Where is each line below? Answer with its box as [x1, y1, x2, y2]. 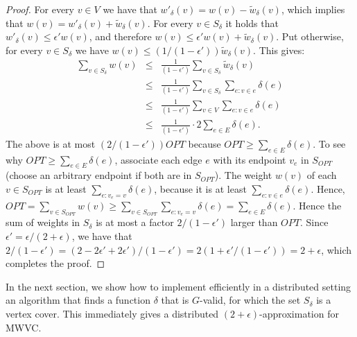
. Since [299, 215, 329, 230]
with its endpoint [213, 152, 286, 166]
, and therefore [89, 29, 152, 44]
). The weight [214, 168, 272, 182]
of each [306, 168, 337, 182]
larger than [230, 215, 278, 230]
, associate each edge [114, 152, 202, 166]
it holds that [225, 15, 279, 30]
